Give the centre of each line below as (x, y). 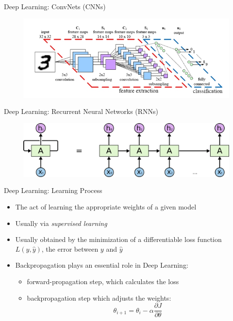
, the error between (70, 249)
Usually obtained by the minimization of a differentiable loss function (118, 239)
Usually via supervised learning (61, 223)
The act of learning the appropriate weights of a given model (106, 207)
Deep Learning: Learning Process (53, 190)
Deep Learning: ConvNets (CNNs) (55, 6)
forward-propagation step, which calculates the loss (103, 281)
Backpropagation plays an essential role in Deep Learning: (102, 265)
